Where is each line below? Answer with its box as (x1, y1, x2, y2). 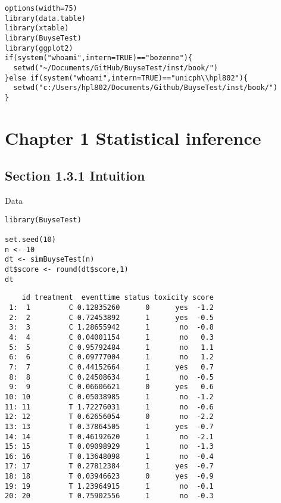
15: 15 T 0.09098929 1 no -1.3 (5, 442, 214, 451)
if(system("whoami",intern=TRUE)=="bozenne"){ (5, 54, 192, 63)
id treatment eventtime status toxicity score (21, 293, 214, 302)
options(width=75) (5, 4, 77, 13)
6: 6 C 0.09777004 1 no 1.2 (9, 353, 214, 362)
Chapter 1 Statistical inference (5, 125, 261, 150)
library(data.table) (5, 14, 86, 23)
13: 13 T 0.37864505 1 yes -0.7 (5, 422, 214, 431)
